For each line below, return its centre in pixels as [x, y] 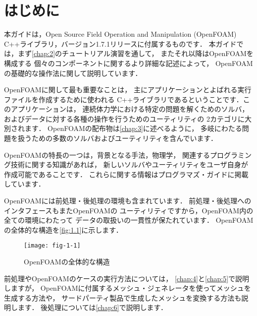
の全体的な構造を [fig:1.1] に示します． [63, 229]
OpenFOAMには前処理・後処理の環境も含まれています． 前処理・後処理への [128, 201]
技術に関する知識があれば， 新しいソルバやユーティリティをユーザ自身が [129, 164]
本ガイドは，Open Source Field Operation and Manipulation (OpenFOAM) [120, 34]
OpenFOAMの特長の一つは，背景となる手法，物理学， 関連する [107, 155]
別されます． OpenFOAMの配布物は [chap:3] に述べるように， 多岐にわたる [123, 128]
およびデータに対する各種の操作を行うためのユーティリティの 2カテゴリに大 [128, 118]
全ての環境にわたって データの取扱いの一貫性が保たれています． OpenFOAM [129, 220]
